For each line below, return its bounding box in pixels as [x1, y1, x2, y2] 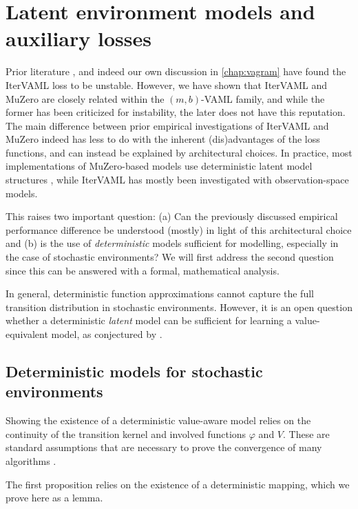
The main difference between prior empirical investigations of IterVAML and [6, 118, 329, 132]
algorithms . [6, 453, 56, 468]
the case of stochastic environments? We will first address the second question [6, 250, 334, 264]
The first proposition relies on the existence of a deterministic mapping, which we [6, 477, 350, 491]
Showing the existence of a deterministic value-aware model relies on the [6, 413, 311, 428]
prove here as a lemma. [6, 490, 103, 505]
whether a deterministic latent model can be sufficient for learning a [6, 313, 292, 328]
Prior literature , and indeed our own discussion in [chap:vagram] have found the [6, 64, 346, 79]
